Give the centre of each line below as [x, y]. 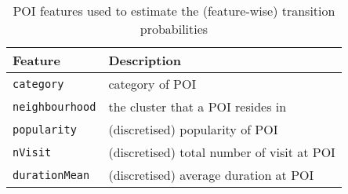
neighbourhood [54, 106]
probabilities [174, 29]
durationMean [51, 175]
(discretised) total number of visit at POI [222, 152]
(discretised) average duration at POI [211, 175]
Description [145, 60]
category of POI [152, 84]
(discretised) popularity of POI [193, 129]
